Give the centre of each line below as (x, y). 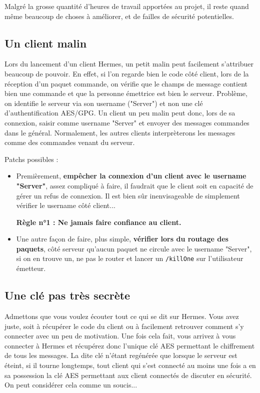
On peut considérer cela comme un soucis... (71, 385)
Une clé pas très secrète (67, 295)
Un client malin (46, 43)
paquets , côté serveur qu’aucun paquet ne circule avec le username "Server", (134, 248)
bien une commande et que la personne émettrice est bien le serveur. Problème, (126, 93)
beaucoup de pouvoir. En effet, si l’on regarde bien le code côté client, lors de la (127, 73)
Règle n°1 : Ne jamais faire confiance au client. (99, 222)
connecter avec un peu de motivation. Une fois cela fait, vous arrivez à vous (120, 336)
